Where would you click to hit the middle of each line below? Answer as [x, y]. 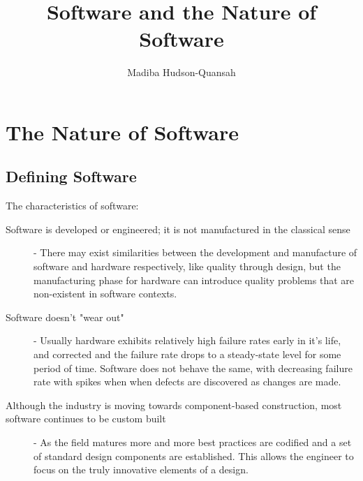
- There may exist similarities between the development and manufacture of [195, 252]
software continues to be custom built [86, 419]
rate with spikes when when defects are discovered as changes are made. [187, 382]
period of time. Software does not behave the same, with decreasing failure [193, 368]
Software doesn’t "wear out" [65, 317]
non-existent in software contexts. [105, 294]
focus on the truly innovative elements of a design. [141, 469]
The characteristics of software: [72, 206]
